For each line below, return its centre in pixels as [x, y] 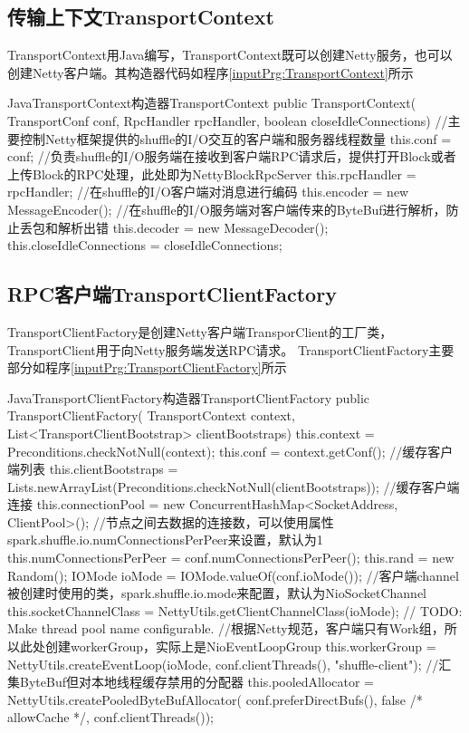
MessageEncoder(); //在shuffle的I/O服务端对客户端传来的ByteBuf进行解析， [227, 209]
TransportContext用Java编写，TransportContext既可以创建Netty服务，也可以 [230, 55]
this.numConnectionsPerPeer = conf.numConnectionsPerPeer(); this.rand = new [231, 558]
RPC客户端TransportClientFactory [172, 294]
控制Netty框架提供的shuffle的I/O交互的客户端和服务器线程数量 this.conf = [235, 138]
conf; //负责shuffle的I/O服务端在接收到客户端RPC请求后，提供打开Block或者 [232, 156]
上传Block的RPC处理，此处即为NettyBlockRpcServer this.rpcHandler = [212, 174]
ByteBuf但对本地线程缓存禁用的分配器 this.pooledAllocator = [196, 682]
